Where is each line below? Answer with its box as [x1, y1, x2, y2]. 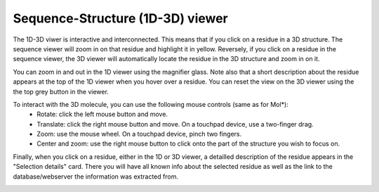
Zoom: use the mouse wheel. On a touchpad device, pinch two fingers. [36, 130, 242, 139]
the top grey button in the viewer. [13, 87, 109, 96]
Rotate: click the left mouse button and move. [36, 110, 168, 119]
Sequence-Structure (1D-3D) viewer [13, 11, 228, 26]
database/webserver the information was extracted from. [13, 172, 179, 181]
